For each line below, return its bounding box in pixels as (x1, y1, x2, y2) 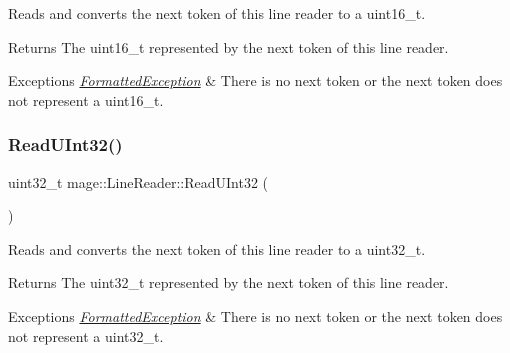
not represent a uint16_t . (8, 89, 164, 110)
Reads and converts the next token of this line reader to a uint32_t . (8, 238, 426, 259)
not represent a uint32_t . (8, 325, 164, 346)
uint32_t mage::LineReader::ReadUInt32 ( (8, 171, 269, 192)
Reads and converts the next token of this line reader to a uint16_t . (8, 3, 426, 23)
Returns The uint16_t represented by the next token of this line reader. (8, 36, 449, 57)
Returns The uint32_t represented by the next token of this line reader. (8, 272, 449, 293)
